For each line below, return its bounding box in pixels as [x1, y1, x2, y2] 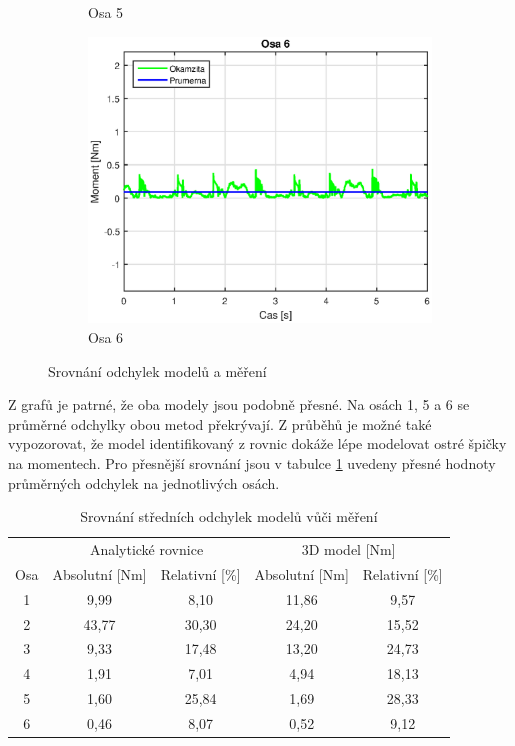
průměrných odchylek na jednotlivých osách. [8, 472, 280, 493]
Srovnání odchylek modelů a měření [48, 360, 267, 381]
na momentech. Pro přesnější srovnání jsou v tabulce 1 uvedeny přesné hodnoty [8, 453, 496, 474]
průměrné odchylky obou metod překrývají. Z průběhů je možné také [8, 413, 432, 434]
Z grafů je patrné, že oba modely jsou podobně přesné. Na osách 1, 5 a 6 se [8, 394, 470, 415]
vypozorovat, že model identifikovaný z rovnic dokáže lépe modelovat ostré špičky [8, 433, 507, 454]
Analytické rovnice [89, 539, 204, 560]
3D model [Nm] [301, 539, 396, 560]
